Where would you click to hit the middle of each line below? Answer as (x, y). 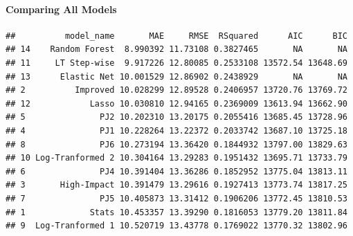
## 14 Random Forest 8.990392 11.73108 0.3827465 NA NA (176, 49)
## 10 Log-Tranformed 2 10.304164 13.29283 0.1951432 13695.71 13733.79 (176, 158)
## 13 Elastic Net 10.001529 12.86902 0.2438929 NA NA (176, 76)
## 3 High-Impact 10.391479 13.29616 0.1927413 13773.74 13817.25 (176, 185)
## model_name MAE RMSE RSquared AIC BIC (176, 36)
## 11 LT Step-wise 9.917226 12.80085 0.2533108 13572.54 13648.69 (176, 63)
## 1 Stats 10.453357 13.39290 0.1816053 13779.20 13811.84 (176, 212)
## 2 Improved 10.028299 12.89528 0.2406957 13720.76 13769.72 (176, 90)
